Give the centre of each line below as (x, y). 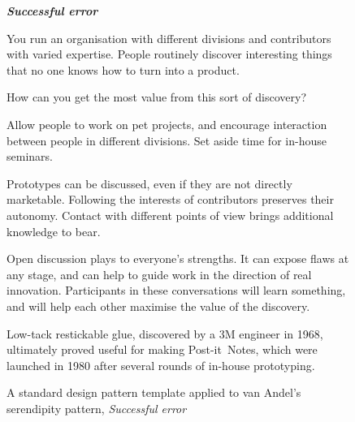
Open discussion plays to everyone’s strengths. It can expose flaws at (178, 258)
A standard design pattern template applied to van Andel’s (154, 392)
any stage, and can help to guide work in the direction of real (159, 274)
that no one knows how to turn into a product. (123, 69)
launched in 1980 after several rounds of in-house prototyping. (161, 365)
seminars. (30, 156)
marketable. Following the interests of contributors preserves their (170, 199)
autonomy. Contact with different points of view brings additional (170, 215)
